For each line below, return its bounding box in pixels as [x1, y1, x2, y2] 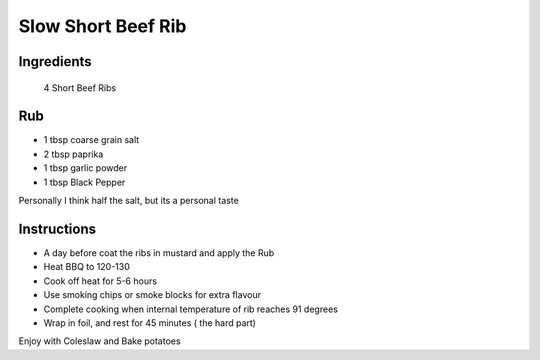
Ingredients [18, 53, 92, 70]
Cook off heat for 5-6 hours [43, 275, 158, 287]
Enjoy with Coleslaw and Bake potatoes [18, 335, 181, 347]
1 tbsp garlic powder [43, 162, 128, 174]
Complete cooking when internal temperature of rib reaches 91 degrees [43, 303, 339, 315]
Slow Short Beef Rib [18, 15, 187, 37]
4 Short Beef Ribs [43, 81, 117, 94]
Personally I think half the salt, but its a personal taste [18, 195, 239, 207]
